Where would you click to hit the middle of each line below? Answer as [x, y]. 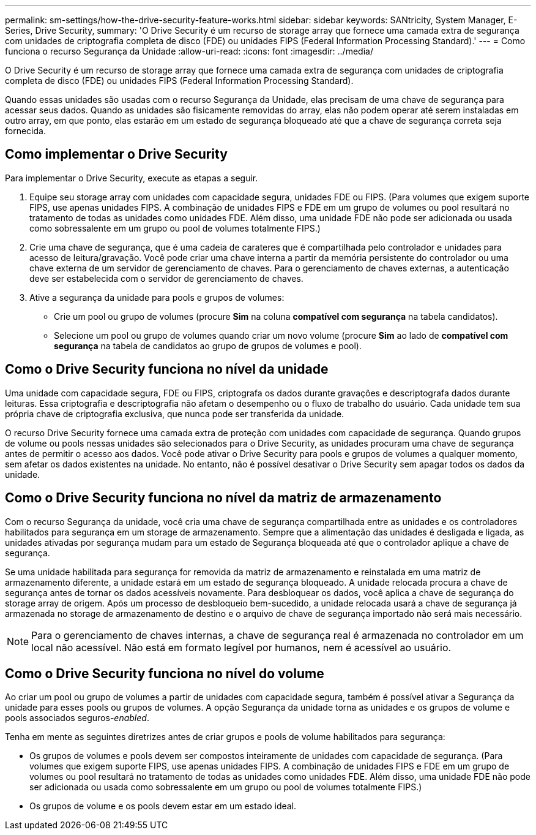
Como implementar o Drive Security [116, 154]
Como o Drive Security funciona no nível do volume [165, 673]
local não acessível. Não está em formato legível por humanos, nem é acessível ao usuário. [241, 647]
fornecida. [25, 131]
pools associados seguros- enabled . [77, 718]
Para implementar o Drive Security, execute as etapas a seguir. [132, 178]
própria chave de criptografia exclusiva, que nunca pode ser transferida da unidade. [175, 414]
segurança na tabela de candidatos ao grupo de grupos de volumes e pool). [208, 346]
